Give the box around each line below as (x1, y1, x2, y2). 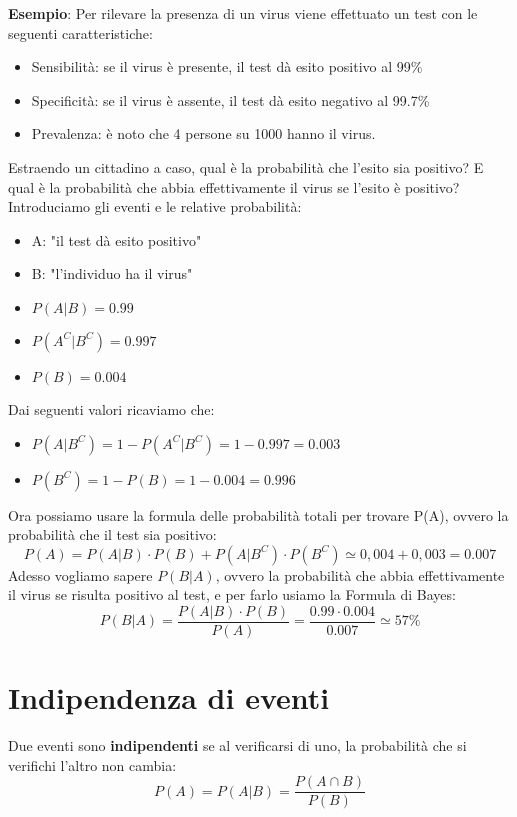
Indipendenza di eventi (8, 677, 330, 718)
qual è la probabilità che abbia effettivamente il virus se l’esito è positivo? (8, 176, 460, 197)
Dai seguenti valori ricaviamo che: (8, 398, 215, 419)
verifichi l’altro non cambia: (8, 754, 177, 775)
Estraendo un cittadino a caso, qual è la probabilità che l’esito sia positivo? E (8, 156, 484, 177)
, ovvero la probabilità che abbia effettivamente (215, 564, 505, 585)
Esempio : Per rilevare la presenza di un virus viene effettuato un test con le (8, 3, 478, 23)
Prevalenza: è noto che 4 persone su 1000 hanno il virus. (31, 123, 376, 144)
